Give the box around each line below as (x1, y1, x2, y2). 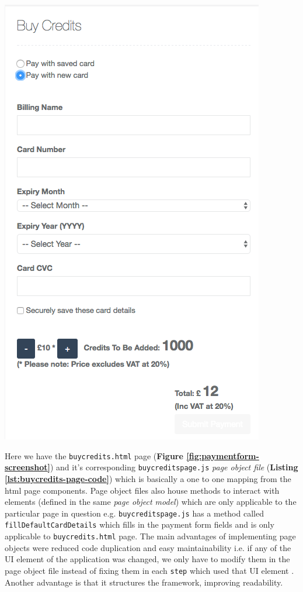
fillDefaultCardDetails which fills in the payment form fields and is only (5, 518, 274, 531)
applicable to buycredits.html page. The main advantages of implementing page (5, 530, 296, 542)
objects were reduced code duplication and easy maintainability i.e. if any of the (5, 541, 291, 553)
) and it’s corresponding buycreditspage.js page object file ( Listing (50, 461, 298, 473)
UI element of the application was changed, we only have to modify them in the (5, 553, 290, 565)
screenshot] (5, 461, 50, 473)
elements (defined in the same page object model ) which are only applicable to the (5, 495, 297, 508)
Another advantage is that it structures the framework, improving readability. (5, 576, 283, 588)
